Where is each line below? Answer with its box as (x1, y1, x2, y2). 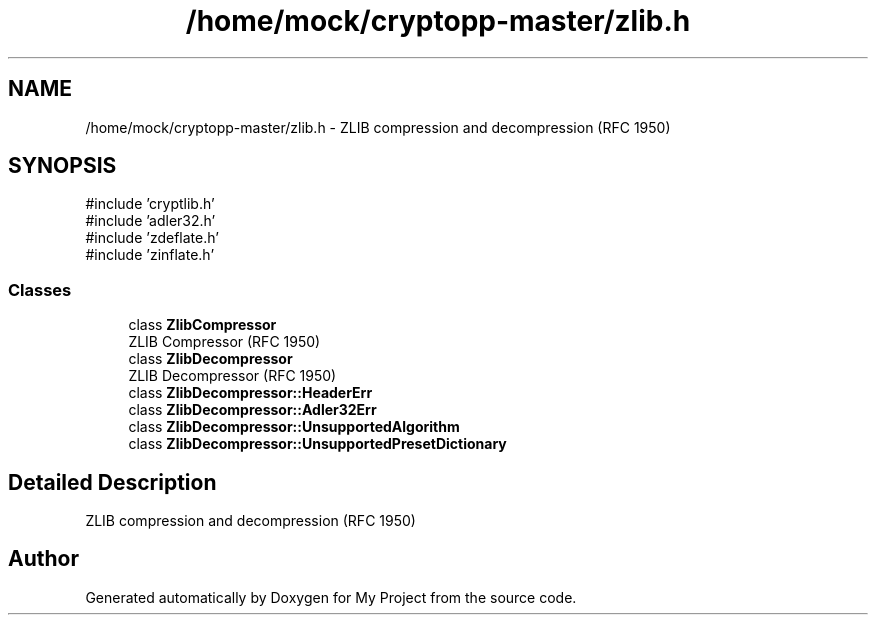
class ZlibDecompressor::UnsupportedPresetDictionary (128, 435, 507, 453)
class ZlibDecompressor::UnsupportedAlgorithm (128, 418, 460, 436)
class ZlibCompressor (128, 316, 277, 334)
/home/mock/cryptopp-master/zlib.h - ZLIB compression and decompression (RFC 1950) (85, 118, 671, 136)
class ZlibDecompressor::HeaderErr (128, 384, 373, 402)
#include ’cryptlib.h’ (85, 195, 215, 213)
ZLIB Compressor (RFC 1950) (128, 333, 321, 351)
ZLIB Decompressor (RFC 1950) (128, 367, 337, 385)
